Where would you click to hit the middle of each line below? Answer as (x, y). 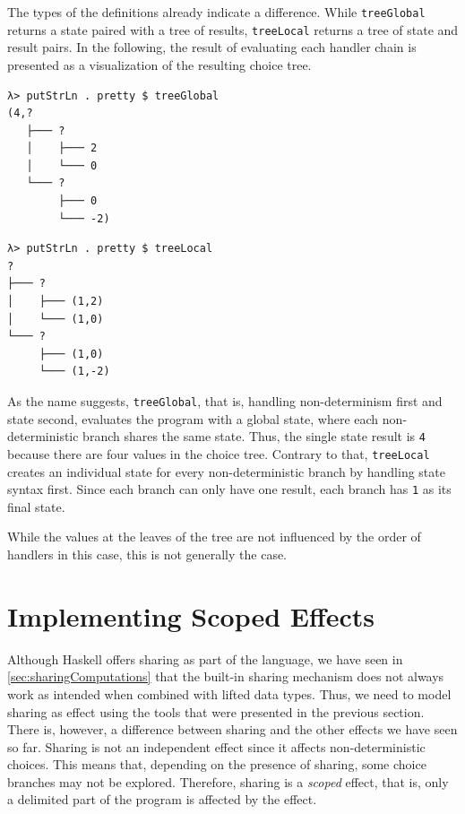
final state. (36, 506)
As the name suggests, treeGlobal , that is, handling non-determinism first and (225, 401)
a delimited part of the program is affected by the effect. (162, 799)
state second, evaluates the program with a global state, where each (193, 418)
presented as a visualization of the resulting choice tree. (159, 64)
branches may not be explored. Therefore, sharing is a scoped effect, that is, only (228, 781)
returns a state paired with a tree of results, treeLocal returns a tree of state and (233, 29)
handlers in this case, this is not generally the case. (147, 554)
